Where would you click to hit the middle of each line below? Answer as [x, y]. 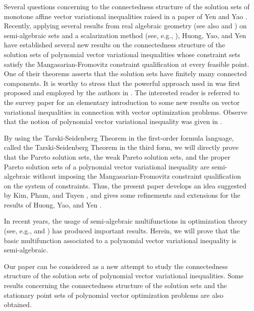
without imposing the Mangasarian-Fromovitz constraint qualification [137, 176]
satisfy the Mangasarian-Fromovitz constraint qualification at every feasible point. [127, 64]
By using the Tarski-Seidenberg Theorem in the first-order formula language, [119, 137]
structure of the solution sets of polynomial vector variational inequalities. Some [124, 276]
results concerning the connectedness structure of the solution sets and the [116, 285]
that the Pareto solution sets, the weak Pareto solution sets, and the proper [117, 156]
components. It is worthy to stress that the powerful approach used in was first [122, 83]
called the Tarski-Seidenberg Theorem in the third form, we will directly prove [121, 147]
